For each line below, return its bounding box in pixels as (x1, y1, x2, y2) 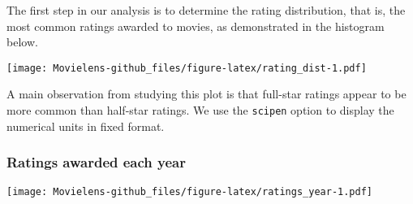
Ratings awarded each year (6, 152, 186, 172)
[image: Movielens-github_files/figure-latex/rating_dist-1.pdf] (6, 62, 367, 74)
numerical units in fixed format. (6, 117, 165, 134)
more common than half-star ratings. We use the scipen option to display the (6, 102, 394, 119)
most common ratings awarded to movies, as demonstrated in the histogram (6, 17, 385, 34)
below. (6, 33, 38, 50)
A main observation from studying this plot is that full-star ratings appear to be (6, 85, 407, 102)
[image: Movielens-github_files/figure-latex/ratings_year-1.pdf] (6, 185, 373, 197)
